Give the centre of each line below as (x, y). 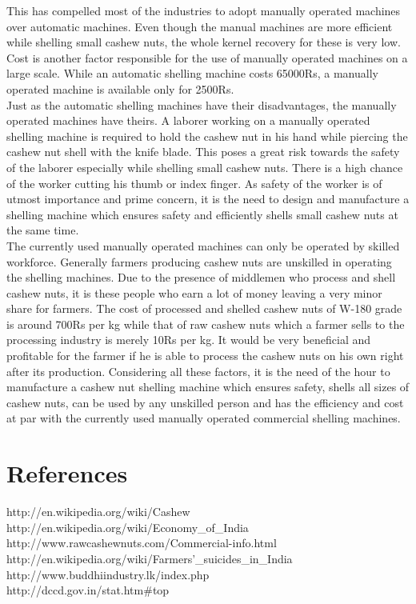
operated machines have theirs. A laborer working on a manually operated (188, 120)
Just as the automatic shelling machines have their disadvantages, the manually (202, 104)
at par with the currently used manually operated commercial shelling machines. (204, 418)
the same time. (43, 230)
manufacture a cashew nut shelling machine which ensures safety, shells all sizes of (208, 387)
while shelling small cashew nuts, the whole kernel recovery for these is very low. (204, 42)
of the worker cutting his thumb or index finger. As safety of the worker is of (194, 183)
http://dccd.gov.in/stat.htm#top (88, 590)
